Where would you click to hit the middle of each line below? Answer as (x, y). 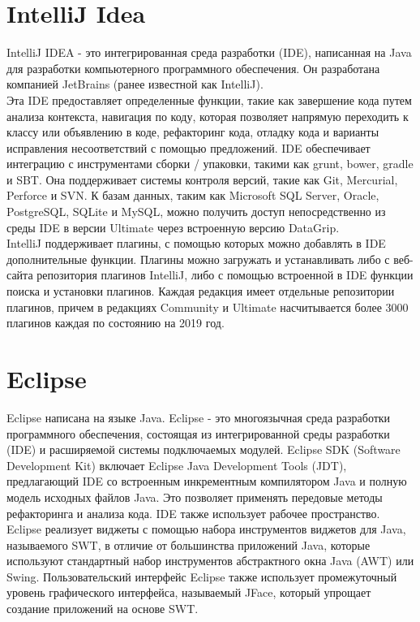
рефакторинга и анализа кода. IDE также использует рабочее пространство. (193, 513)
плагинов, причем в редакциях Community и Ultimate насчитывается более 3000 (208, 307)
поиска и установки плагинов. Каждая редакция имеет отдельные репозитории (201, 291)
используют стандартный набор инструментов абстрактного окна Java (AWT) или (210, 561)
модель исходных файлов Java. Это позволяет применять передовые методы (195, 497)
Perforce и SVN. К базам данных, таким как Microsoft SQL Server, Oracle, (193, 195)
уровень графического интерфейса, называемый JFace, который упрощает (189, 592)
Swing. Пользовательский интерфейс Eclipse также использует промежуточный (202, 576)
